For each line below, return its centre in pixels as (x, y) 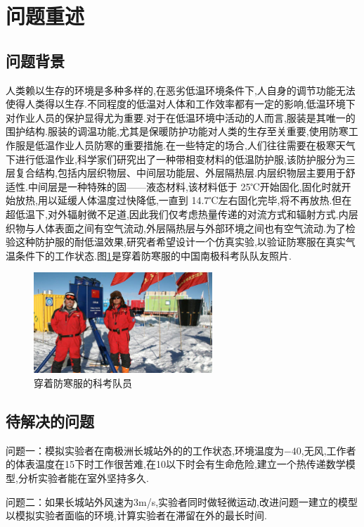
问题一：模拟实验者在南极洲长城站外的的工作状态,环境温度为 (145, 450)
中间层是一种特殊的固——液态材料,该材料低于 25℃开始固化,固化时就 (184, 186)
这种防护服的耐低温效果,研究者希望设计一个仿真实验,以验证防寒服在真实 (180, 242)
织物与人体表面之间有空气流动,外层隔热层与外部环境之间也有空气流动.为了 (176, 228)
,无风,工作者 (329, 450)
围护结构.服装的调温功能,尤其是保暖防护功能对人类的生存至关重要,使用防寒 (177, 131)
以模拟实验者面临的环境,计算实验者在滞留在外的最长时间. (136, 515)
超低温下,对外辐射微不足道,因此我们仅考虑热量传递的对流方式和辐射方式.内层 (182, 214)
